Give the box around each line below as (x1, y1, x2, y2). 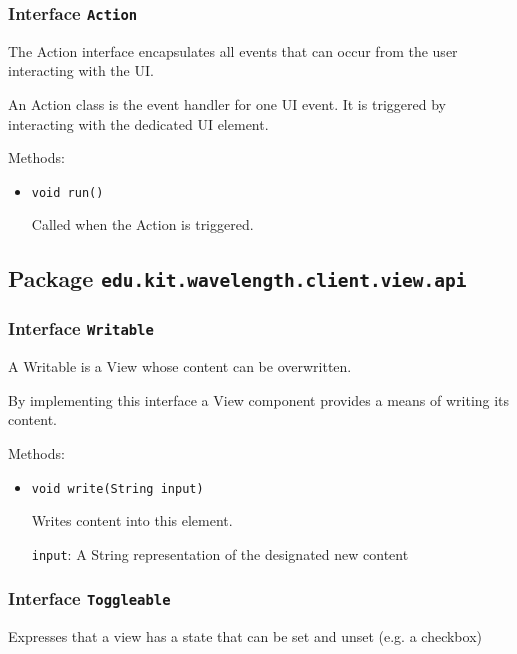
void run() (31, 185, 104, 200)
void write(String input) (31, 481, 204, 496)
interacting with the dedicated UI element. (8, 113, 269, 134)
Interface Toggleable (8, 586, 171, 611)
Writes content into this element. (31, 510, 233, 531)
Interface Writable (8, 316, 154, 341)
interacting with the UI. (8, 60, 154, 81)
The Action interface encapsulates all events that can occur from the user (8, 40, 458, 61)
